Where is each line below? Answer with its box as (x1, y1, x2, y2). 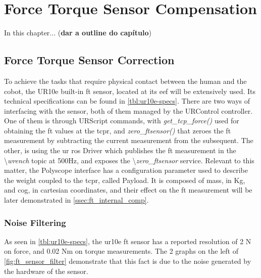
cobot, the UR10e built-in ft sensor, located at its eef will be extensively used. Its (4, 85, 256, 96)
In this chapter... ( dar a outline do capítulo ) (4, 27, 151, 38)
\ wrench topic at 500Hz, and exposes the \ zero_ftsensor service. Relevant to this (4, 155, 254, 165)
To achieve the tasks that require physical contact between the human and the (4, 75, 247, 86)
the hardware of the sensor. (4, 265, 88, 276)
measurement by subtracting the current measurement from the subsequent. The (4, 135, 253, 146)
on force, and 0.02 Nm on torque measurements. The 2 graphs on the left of (4, 246, 238, 256)
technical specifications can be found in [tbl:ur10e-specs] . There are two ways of (4, 96, 250, 106)
